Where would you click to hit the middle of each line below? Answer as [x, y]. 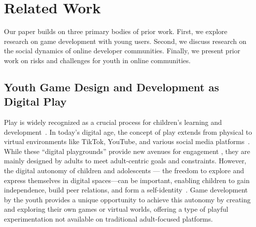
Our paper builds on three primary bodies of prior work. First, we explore [116, 31]
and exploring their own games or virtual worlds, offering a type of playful [116, 209]
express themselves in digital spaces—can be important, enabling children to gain [127, 180]
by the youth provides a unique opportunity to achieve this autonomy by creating [128, 199]
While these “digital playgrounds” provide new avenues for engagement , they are [127, 151]
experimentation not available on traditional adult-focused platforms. [109, 219]
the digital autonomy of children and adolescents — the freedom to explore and [124, 170]
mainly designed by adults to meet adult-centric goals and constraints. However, [125, 161]
